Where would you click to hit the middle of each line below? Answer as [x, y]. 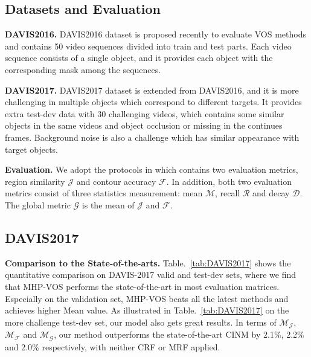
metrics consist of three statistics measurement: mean [104, 193]
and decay [271, 193]
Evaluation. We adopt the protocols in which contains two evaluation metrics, [152, 169]
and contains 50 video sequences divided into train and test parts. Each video [148, 46]
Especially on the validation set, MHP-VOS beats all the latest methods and [147, 298]
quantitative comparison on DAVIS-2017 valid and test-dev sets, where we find [151, 275]
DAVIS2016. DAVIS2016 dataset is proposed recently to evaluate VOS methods [155, 34]
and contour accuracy [116, 181]
